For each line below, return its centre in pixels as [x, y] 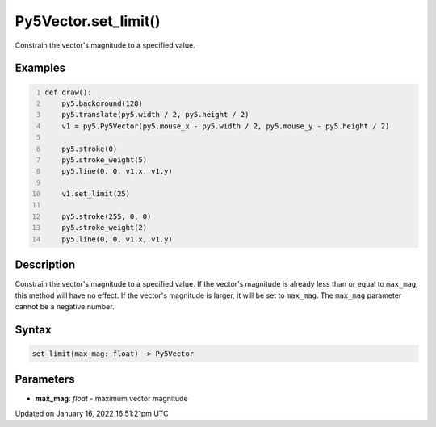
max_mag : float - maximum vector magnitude [112, 399]
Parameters [45, 379]
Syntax [33, 330]
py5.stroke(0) [90, 149]
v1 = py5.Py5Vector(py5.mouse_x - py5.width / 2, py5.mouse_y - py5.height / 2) [226, 126]
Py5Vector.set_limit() [88, 21]
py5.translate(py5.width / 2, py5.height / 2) [155, 115]
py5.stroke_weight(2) [105, 228]
